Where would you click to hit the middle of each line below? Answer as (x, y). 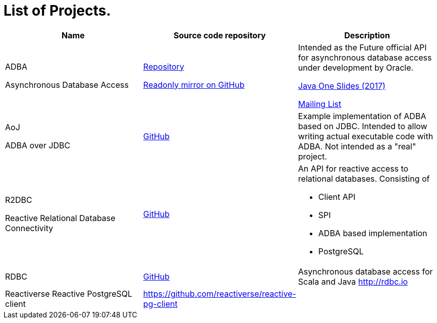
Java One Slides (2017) (342, 86)
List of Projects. (57, 11)
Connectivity (29, 228)
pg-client (160, 304)
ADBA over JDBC (38, 145)
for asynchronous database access (365, 57)
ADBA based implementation (373, 233)
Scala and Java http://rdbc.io (353, 281)
